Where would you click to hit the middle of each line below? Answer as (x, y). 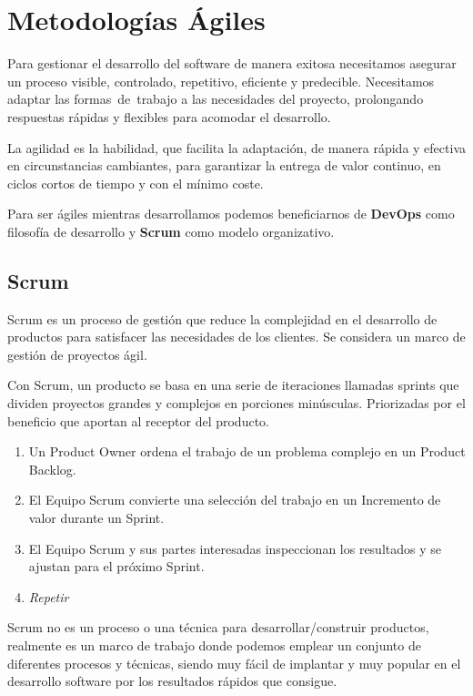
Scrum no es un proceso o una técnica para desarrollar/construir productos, (218, 627)
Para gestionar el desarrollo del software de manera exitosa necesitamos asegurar (232, 63)
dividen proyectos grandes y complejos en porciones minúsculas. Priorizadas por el (236, 403)
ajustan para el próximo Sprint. (116, 566)
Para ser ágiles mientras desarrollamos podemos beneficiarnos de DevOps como (231, 214)
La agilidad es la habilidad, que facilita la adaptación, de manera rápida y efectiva (236, 147)
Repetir (49, 596)
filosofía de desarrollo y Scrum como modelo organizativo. (171, 231)
